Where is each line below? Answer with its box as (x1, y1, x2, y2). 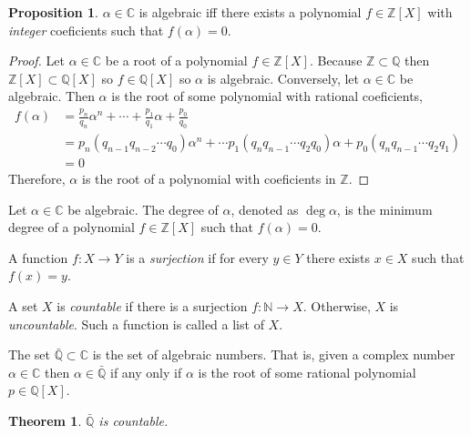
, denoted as (230, 199, 299, 218)
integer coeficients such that (8, 20, 164, 39)
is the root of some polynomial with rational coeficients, (111, 86, 423, 106)
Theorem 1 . (8, 411, 82, 430)
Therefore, (8, 169, 66, 188)
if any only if (110, 362, 182, 381)
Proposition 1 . (8, 3, 98, 21)
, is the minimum (336, 199, 433, 218)
